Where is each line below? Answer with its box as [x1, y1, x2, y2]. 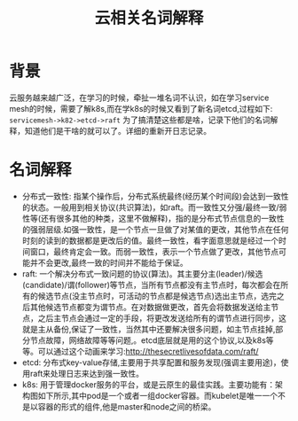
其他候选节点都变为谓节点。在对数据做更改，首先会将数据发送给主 [29, 301, 271, 312]
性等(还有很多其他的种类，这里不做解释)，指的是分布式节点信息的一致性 [21, 213, 286, 223]
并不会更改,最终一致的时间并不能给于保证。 [29, 257, 188, 268]
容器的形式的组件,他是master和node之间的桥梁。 [37, 401, 216, 412]
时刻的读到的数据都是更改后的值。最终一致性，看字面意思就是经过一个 [21, 235, 279, 246]
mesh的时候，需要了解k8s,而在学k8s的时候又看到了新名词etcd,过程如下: [9, 103, 273, 113]
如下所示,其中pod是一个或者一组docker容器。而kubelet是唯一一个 [37, 390, 278, 401]
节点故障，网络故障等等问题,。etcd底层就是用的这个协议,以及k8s [29, 334, 266, 346]
